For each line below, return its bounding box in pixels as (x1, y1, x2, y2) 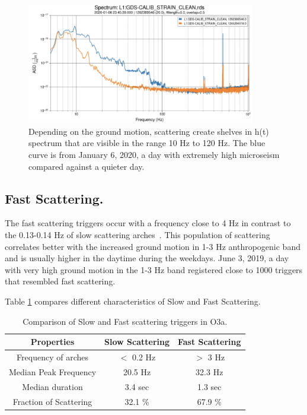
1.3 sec (197, 380, 222, 392)
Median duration (22, 380, 83, 392)
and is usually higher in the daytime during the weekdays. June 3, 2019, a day (5, 252, 289, 264)
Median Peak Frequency (9, 365, 97, 378)
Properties (30, 335, 75, 348)
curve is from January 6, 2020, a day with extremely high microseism (28, 148, 280, 161)
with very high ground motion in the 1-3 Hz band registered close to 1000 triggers (5, 263, 303, 275)
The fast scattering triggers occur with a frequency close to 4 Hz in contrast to (5, 217, 291, 229)
